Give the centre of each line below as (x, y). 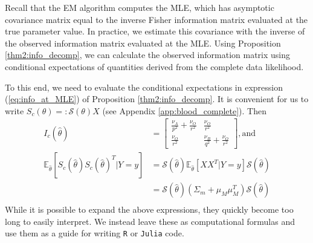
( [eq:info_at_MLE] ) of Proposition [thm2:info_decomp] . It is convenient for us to (157, 99)
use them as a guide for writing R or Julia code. (95, 233)
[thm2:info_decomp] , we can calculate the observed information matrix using (148, 55)
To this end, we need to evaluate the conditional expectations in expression (144, 87)
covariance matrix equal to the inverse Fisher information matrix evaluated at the (156, 19)
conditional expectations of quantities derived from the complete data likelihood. (154, 66)
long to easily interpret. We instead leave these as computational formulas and (150, 221)
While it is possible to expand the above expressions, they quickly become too (149, 209)
